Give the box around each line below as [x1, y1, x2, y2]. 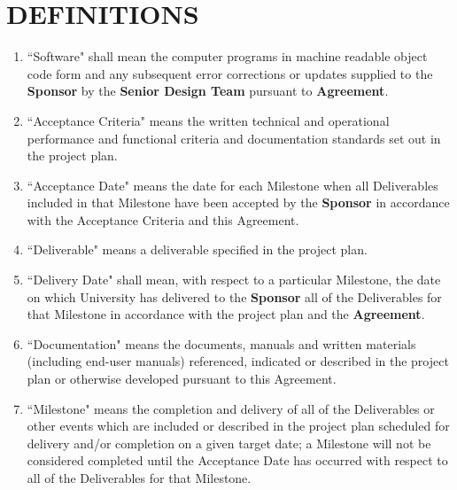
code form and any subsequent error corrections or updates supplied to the [27, 64, 433, 82]
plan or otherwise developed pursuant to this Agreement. [27, 369, 337, 388]
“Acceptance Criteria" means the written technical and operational [27, 111, 390, 129]
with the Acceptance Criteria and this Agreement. [27, 210, 299, 229]
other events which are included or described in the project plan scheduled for [27, 416, 450, 435]
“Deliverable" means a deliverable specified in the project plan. [27, 240, 368, 259]
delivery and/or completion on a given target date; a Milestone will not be [27, 433, 431, 452]
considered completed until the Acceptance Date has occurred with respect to [27, 451, 448, 470]
